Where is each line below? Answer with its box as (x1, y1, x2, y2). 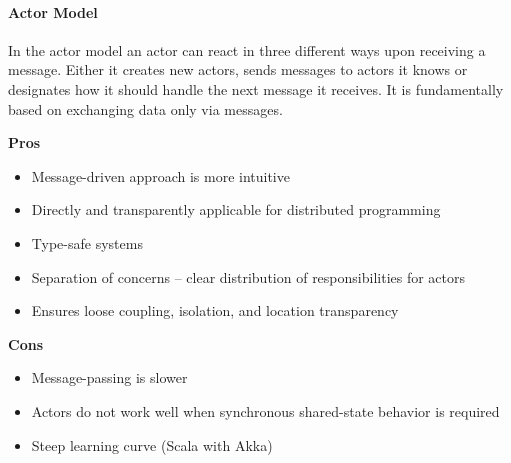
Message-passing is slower (31, 367, 188, 388)
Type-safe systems (31, 232, 143, 253)
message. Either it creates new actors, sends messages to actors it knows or (8, 59, 468, 80)
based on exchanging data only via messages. (8, 98, 283, 119)
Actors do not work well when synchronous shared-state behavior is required (31, 400, 500, 421)
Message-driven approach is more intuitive (31, 165, 290, 186)
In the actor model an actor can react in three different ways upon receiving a (8, 39, 486, 60)
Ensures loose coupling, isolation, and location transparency (31, 300, 399, 321)
